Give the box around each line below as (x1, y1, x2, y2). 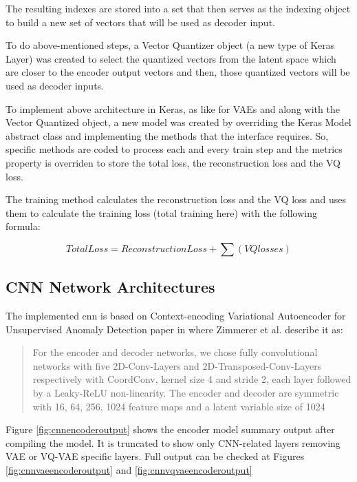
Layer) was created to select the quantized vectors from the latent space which (6, 51, 336, 65)
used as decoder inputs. (6, 78, 104, 92)
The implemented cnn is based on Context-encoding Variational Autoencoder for (6, 308, 346, 323)
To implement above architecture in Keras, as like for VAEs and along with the (6, 101, 340, 116)
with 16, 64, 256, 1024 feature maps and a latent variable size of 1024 (32, 399, 325, 413)
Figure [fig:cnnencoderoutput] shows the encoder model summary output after (6, 422, 335, 437)
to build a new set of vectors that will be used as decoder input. (6, 14, 275, 29)
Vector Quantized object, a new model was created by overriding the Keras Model (6, 115, 351, 129)
